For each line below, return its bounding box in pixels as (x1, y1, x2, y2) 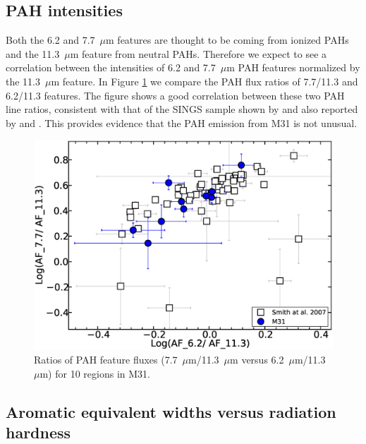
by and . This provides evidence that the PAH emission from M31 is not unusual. (6, 115, 358, 130)
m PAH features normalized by (226, 60, 360, 75)
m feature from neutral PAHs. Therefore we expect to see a (70, 46, 327, 61)
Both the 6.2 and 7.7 (6, 32, 95, 47)
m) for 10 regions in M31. (39, 366, 150, 380)
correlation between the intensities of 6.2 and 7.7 (6, 60, 216, 75)
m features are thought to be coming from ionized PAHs (106, 32, 349, 47)
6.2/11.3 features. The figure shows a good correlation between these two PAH (6, 88, 345, 102)
